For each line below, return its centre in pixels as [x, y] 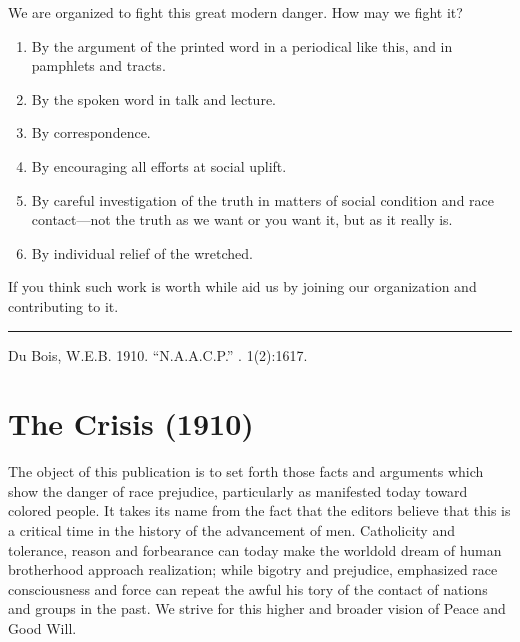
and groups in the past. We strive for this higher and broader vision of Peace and [257, 608]
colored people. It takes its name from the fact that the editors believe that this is [259, 510]
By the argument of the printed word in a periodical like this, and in [242, 45]
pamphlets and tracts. [98, 65]
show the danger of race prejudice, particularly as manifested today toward [238, 490]
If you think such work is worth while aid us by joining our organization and [242, 286]
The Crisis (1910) [131, 423]
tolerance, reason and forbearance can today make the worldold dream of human [255, 549]
